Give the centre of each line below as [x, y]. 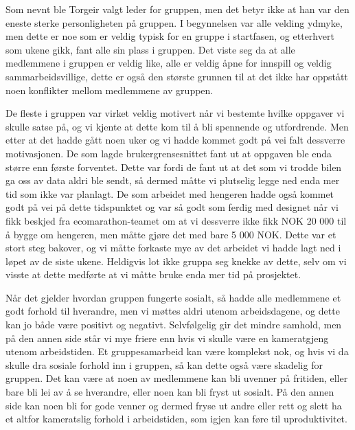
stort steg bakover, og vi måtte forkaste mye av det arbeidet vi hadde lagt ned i [173, 248]
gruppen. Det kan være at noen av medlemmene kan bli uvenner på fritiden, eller [177, 378]
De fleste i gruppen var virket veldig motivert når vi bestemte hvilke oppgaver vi [175, 113]
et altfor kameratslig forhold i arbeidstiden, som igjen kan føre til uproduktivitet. [176, 419]
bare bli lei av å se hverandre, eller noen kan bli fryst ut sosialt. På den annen [170, 392]
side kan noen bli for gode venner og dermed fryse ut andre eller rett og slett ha [174, 405]
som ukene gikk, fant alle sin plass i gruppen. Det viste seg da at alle [150, 49]
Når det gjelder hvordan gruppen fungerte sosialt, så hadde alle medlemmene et [173, 297]
